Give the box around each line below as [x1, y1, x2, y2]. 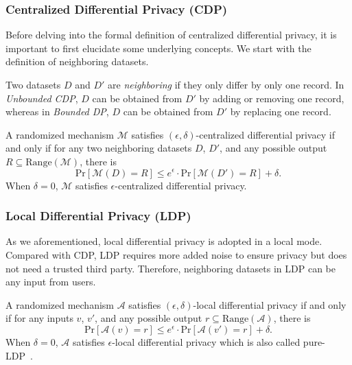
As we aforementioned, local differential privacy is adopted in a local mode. [5, 234, 322, 248]
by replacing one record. [230, 104, 331, 119]
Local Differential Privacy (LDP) [5, 207, 191, 224]
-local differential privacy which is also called [112, 334, 301, 349]
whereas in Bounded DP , [5, 104, 109, 119]
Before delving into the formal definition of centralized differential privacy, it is [5, 27, 337, 42]
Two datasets [5, 78, 61, 91]
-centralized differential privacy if [196, 127, 335, 141]
